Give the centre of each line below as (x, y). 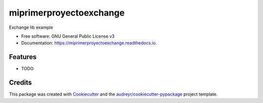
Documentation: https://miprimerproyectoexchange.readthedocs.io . (89, 43)
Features (23, 57)
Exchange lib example (31, 27)
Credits (20, 83)
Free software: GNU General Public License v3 (68, 36)
